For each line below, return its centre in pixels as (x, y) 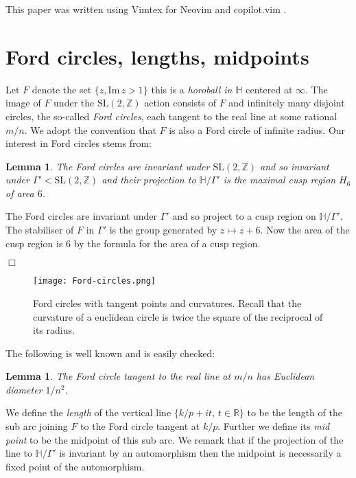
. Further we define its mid (274, 426)
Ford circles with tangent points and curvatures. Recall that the (167, 303)
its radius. (54, 330)
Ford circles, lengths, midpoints (157, 56)
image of (23, 103)
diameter (24, 389)
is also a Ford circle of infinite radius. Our (257, 129)
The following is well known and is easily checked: (110, 353)
